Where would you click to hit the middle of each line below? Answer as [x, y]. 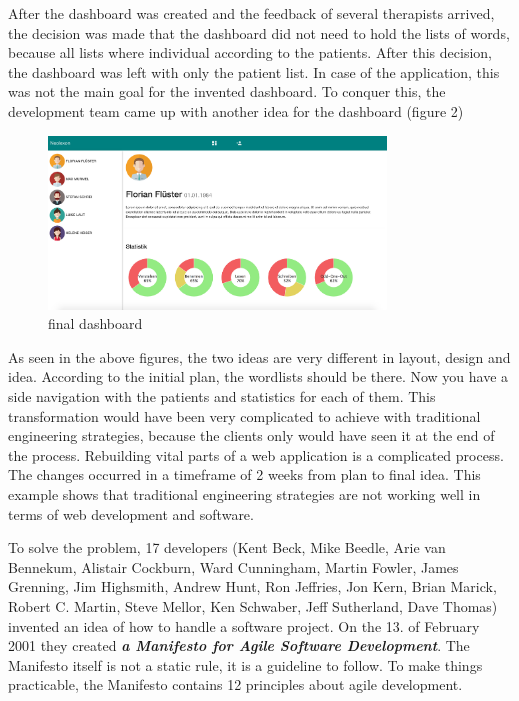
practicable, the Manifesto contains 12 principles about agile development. [235, 684]
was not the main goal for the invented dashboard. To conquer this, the [227, 91]
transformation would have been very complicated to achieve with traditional [244, 415]
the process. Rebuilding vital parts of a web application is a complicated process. [256, 454]
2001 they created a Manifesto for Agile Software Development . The [239, 645]
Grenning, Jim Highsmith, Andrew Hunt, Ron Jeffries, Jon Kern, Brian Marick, [252, 586]
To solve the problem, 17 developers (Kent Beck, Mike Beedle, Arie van [227, 547]
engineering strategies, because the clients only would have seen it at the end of [251, 435]
